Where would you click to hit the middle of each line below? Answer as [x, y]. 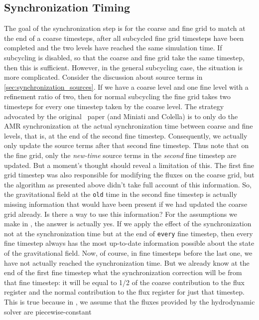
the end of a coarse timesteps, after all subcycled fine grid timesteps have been [124, 38]
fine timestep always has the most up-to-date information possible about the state [129, 243]
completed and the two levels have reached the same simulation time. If [113, 48]
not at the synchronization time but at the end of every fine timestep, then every [129, 233]
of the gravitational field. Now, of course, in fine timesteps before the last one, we [128, 252]
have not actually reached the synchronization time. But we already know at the [127, 262]
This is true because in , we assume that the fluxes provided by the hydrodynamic [129, 301]
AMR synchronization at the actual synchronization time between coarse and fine [129, 126]
